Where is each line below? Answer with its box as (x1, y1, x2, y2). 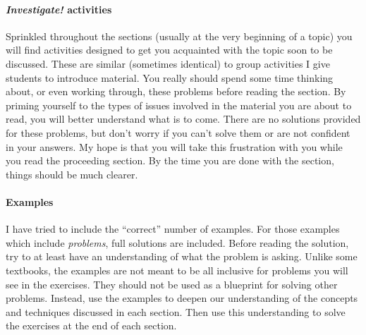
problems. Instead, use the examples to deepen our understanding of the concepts (6, 291, 358, 305)
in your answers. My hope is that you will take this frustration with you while (6, 139, 343, 154)
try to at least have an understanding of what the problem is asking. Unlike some (6, 249, 358, 264)
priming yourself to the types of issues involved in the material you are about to (6, 97, 352, 112)
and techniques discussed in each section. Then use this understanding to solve (6, 304, 346, 319)
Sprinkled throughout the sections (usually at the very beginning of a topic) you (6, 28, 353, 43)
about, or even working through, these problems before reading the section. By (6, 84, 346, 99)
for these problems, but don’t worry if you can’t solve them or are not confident (6, 125, 350, 140)
